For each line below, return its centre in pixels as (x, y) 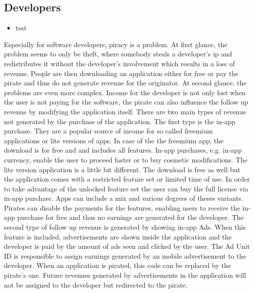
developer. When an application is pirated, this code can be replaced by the (117, 265)
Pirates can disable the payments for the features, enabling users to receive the (122, 207)
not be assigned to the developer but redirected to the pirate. (96, 284)
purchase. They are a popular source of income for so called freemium (108, 131)
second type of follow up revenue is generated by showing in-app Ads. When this (125, 227)
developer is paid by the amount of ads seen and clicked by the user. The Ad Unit (127, 246)
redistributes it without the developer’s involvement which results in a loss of (119, 63)
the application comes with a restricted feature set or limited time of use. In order (127, 179)
